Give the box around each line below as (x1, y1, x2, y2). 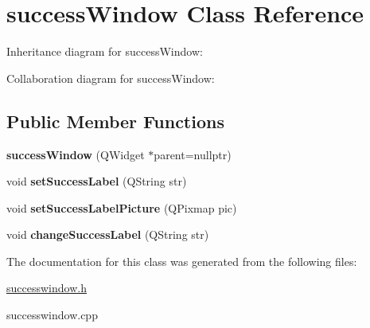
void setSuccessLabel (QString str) (6, 173, 187, 189)
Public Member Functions (6, 108, 224, 133)
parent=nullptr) (154, 146, 232, 162)
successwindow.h (6, 279, 87, 296)
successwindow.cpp (6, 307, 98, 323)
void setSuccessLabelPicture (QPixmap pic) (6, 199, 237, 216)
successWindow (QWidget (6, 146, 145, 162)
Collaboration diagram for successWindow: (6, 69, 215, 86)
